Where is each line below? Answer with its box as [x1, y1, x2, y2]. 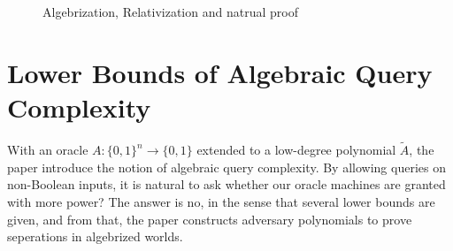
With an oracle [7, 141, 88, 159]
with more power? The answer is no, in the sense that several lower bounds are [7, 192, 435, 210]
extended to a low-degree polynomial [196, 141, 396, 159]
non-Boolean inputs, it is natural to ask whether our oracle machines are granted [7, 175, 446, 194]
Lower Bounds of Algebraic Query [7, 54, 433, 90]
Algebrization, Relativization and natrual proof [42, 3, 298, 20]
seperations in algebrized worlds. [7, 227, 183, 246]
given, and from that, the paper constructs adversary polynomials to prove [7, 209, 412, 228]
